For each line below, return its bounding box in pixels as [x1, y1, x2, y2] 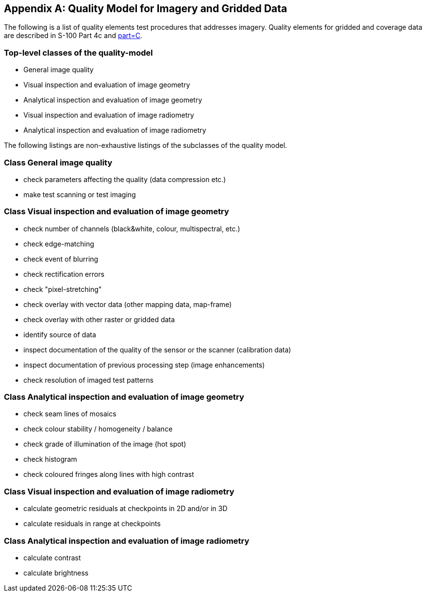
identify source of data [23, 330, 97, 339]
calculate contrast [23, 553, 81, 562]
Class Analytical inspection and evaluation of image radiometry [4, 535, 250, 546]
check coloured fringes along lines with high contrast [23, 470, 194, 479]
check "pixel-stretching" [23, 285, 102, 293]
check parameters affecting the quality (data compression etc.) [23, 175, 226, 184]
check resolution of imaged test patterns [23, 375, 154, 384]
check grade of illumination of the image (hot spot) [23, 440, 186, 449]
